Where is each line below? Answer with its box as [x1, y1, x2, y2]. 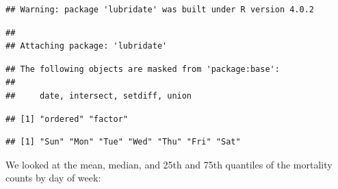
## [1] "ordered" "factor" [5, 114, 128, 124]
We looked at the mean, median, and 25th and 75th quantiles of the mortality [5, 157, 333, 171]
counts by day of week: [5, 171, 101, 185]
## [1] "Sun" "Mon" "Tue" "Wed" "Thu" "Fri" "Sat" [5, 137, 241, 147]
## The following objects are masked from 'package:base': [5, 64, 280, 74]
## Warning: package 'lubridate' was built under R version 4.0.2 [5, 5, 315, 14]
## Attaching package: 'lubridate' [5, 41, 168, 51]
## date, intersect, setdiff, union [5, 90, 192, 101]
